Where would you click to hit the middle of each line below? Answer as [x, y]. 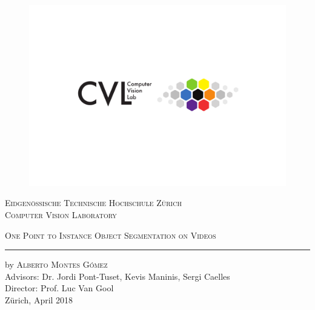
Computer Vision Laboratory [61, 214]
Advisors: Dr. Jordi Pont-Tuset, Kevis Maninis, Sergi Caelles [118, 276]
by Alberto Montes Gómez [56, 264]
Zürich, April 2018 [39, 299]
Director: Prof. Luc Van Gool [59, 288]
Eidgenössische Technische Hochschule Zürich [93, 203]
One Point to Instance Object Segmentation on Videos [111, 235]
